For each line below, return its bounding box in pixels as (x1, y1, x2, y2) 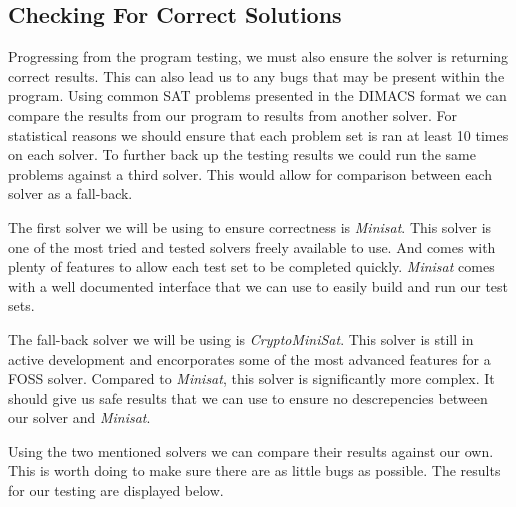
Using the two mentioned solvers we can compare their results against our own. (8, 440, 494, 461)
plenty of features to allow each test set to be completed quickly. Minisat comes (8, 256, 495, 277)
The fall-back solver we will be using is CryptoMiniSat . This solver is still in (8, 328, 474, 349)
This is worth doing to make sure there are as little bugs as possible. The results (8, 460, 501, 481)
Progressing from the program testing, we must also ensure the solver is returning (8, 46, 509, 67)
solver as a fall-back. (8, 183, 133, 204)
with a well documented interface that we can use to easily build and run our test (8, 275, 509, 296)
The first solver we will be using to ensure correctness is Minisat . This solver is (8, 216, 492, 237)
